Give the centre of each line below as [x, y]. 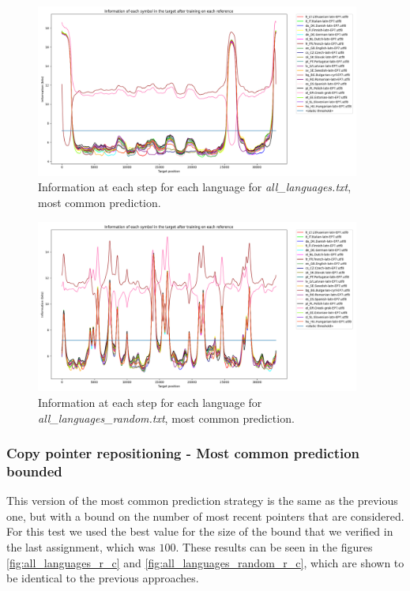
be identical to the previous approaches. [103, 578]
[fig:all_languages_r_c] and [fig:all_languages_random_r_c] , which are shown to [205, 562]
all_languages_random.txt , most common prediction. [166, 418]
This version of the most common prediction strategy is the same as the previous [202, 501]
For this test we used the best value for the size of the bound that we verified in [200, 531]
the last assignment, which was [81, 547]
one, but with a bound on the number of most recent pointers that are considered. [205, 516]
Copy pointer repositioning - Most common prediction [183, 453]
